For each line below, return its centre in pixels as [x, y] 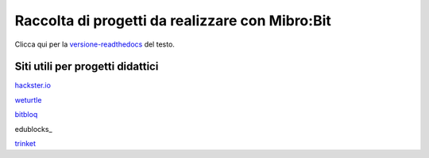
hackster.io [33, 85]
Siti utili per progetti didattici [87, 67]
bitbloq [26, 115]
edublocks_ [33, 129]
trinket [25, 144]
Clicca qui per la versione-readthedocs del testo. [95, 44]
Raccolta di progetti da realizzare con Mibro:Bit [173, 21]
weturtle [28, 100]
